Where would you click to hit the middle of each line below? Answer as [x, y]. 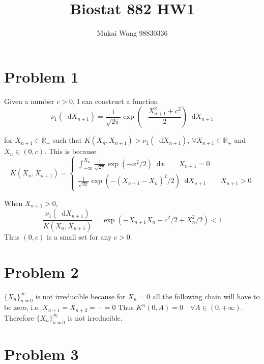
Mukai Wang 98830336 [132, 33]
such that [67, 140]
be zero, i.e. [22, 307]
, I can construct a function [115, 101]
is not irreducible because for [80, 296]
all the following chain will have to [206, 296]
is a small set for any [79, 236]
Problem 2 [41, 271]
